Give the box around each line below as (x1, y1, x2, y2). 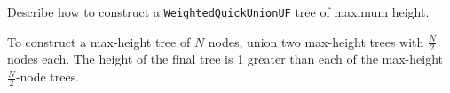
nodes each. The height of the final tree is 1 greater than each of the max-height (7, 50, 444, 68)
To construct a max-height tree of (7, 32, 191, 50)
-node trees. (15, 67, 80, 86)
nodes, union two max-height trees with (208, 32, 424, 50)
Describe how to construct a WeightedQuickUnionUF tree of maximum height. (7, 3, 430, 20)
